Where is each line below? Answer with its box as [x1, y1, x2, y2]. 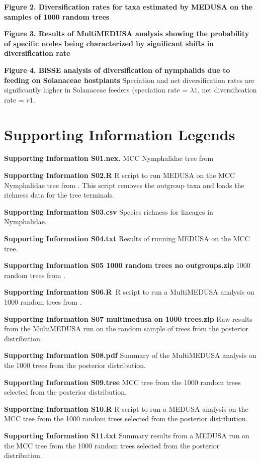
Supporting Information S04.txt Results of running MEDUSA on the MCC [4, 233, 250, 244]
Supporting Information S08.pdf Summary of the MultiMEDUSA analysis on [4, 350, 256, 360]
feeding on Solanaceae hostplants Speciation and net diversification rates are [4, 74, 254, 85]
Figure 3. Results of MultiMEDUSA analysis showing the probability [4, 28, 249, 39]
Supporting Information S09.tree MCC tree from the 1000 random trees [4, 377, 241, 387]
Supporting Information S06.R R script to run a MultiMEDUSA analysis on [4, 287, 254, 297]
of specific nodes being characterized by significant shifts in [4, 38, 214, 48]
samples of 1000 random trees [4, 11, 110, 22]
